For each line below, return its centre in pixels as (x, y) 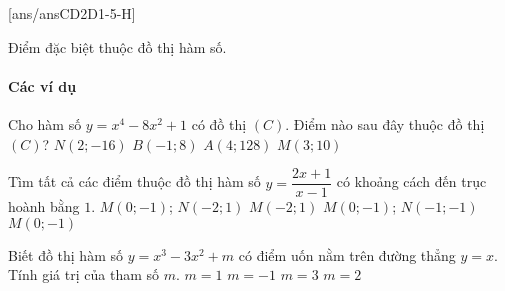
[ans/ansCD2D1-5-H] (72, 13)
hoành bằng (44, 206)
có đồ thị (219, 123)
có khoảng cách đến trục (411, 181)
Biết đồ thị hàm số (65, 254)
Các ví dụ (42, 85)
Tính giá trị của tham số (84, 274)
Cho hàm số (45, 123)
